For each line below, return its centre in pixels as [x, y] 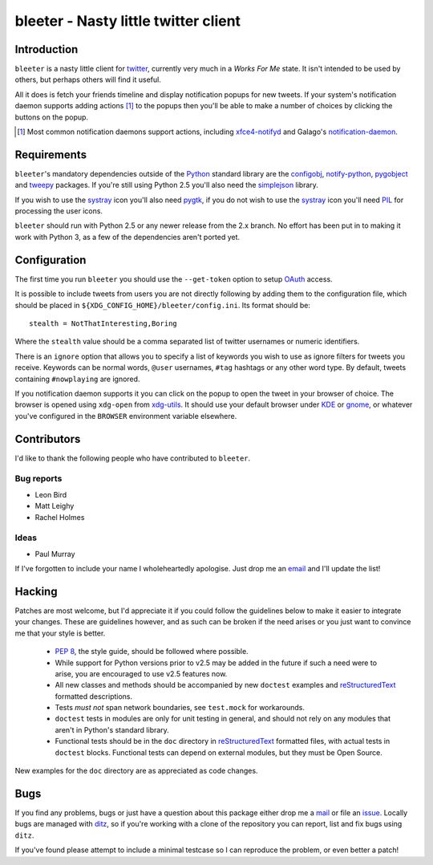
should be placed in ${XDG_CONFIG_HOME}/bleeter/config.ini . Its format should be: [162, 305]
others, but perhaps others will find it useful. [88, 79]
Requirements [51, 154]
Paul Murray [55, 554]
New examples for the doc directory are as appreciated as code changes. [136, 771]
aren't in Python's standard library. [112, 729]
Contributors [48, 439]
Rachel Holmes [60, 517]
